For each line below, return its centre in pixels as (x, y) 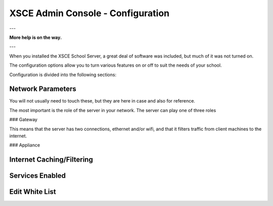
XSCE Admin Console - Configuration (89, 13)
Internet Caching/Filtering (51, 160)
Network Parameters (43, 89)
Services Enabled (37, 176)
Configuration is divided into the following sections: (63, 74)
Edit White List (33, 192)
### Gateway (24, 120)
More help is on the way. (36, 37)
